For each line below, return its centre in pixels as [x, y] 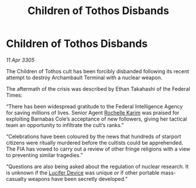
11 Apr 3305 [20, 60]
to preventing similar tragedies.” [44, 155]
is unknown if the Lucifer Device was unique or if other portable [83, 172]
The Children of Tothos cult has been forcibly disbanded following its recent [98, 71]
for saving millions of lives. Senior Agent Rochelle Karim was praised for [93, 112]
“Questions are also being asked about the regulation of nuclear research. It [97, 166]
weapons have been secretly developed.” [78, 179]
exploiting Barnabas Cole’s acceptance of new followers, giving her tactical [97, 119]
